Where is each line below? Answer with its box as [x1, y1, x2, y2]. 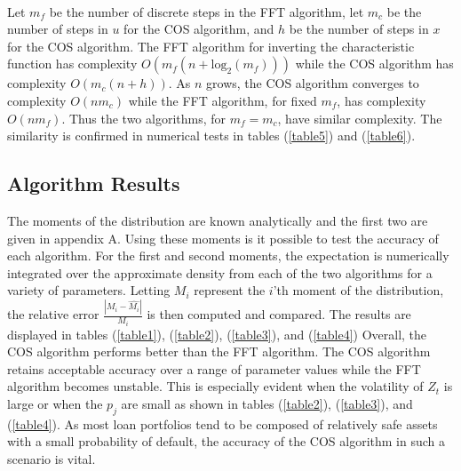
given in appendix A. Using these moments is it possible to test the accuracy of [7, 228, 439, 247]
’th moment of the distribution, [273, 281, 444, 299]
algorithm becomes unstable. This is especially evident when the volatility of [7, 377, 424, 395]
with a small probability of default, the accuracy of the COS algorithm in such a [7, 432, 446, 451]
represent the [194, 281, 266, 299]
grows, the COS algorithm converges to [206, 74, 419, 92]
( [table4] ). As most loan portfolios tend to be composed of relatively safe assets [7, 414, 438, 433]
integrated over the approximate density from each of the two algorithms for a [7, 263, 433, 282]
